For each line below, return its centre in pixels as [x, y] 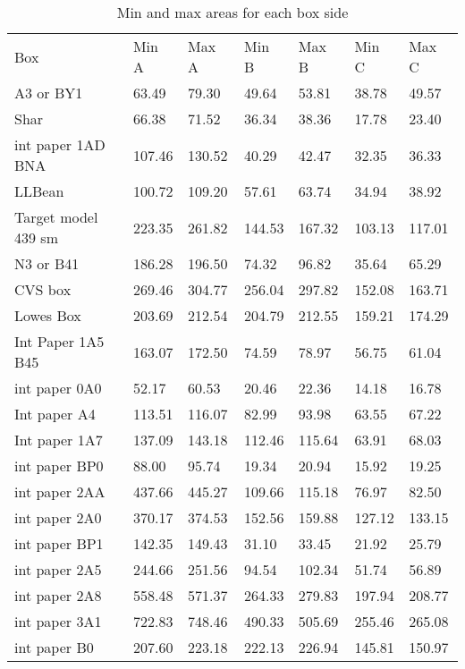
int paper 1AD [60, 144]
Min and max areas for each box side [232, 12]
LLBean [39, 191]
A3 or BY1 [49, 93]
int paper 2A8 [58, 595]
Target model [56, 217]
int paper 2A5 [58, 569]
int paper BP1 [59, 543]
